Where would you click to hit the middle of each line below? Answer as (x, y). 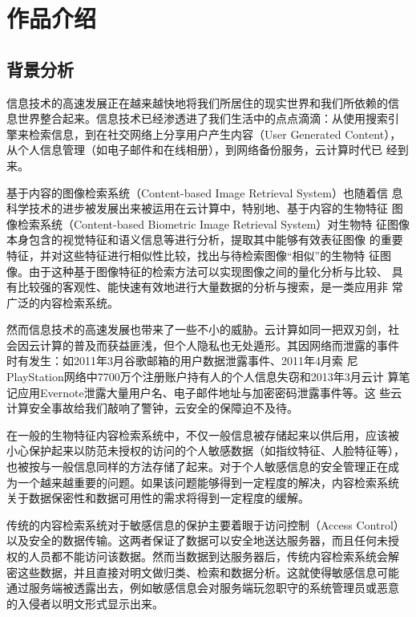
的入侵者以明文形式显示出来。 (85, 603)
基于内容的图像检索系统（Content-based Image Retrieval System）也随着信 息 (205, 192)
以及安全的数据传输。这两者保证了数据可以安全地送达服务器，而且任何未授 (203, 540)
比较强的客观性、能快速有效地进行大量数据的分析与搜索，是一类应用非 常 (210, 287)
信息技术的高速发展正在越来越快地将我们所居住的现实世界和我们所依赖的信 (203, 102)
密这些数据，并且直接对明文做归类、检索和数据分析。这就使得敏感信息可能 (203, 572)
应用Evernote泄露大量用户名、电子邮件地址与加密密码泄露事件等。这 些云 (210, 392)
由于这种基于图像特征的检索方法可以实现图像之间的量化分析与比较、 (208, 271)
